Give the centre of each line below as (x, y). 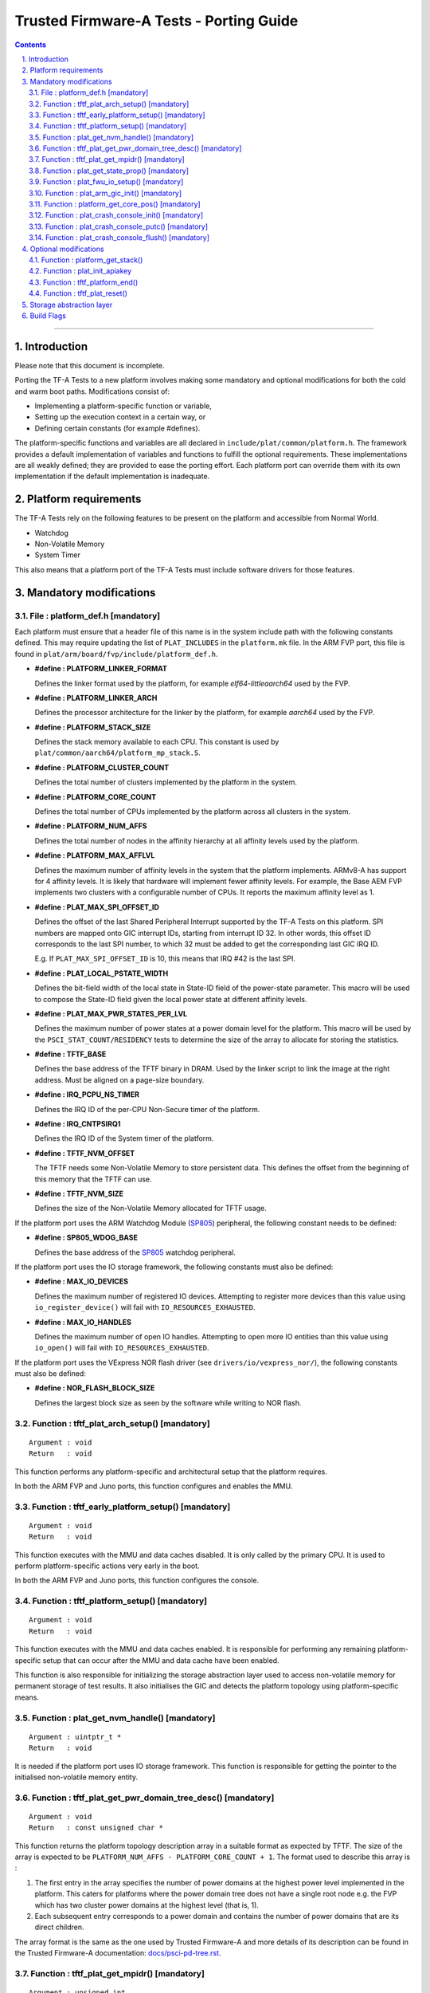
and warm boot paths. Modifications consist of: (92, 391)
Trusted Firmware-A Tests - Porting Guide (156, 21)
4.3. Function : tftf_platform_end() (84, 282)
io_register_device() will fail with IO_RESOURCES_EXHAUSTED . (145, 1307)
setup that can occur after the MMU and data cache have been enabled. (161, 1660)
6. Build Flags (44, 316)
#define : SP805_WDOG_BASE (86, 1238)
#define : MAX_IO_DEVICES (82, 1281)
